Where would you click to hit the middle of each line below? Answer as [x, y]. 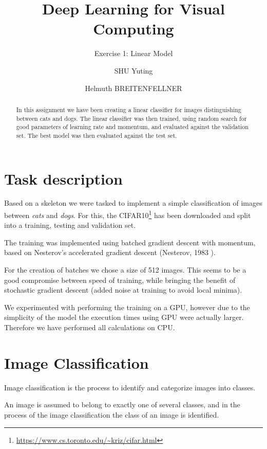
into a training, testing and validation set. [70, 225]
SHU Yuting [133, 70]
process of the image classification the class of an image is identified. [112, 414]
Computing [133, 29]
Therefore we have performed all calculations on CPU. [90, 327]
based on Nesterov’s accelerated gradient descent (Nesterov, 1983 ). [110, 252]
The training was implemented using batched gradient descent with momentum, [130, 242]
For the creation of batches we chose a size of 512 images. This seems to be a [125, 270]
